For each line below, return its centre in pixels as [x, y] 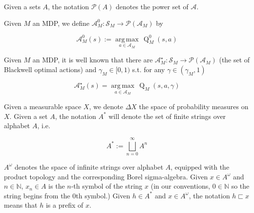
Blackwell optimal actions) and [50, 69]
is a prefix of [64, 205]
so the [240, 186]
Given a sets [22, 6]
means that [21, 205]
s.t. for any [148, 69]
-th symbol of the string [107, 186]
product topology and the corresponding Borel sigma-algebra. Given [106, 176]
